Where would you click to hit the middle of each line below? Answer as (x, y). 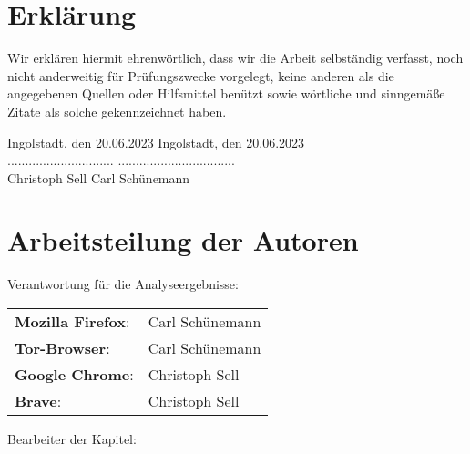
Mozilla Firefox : (72, 321)
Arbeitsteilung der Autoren (183, 240)
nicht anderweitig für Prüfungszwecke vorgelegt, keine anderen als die (201, 75)
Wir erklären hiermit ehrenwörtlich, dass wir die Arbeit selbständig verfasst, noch (235, 58)
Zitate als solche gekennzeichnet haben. (117, 111)
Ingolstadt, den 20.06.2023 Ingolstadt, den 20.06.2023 (156, 142)
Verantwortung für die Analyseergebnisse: (123, 284)
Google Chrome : (74, 374)
